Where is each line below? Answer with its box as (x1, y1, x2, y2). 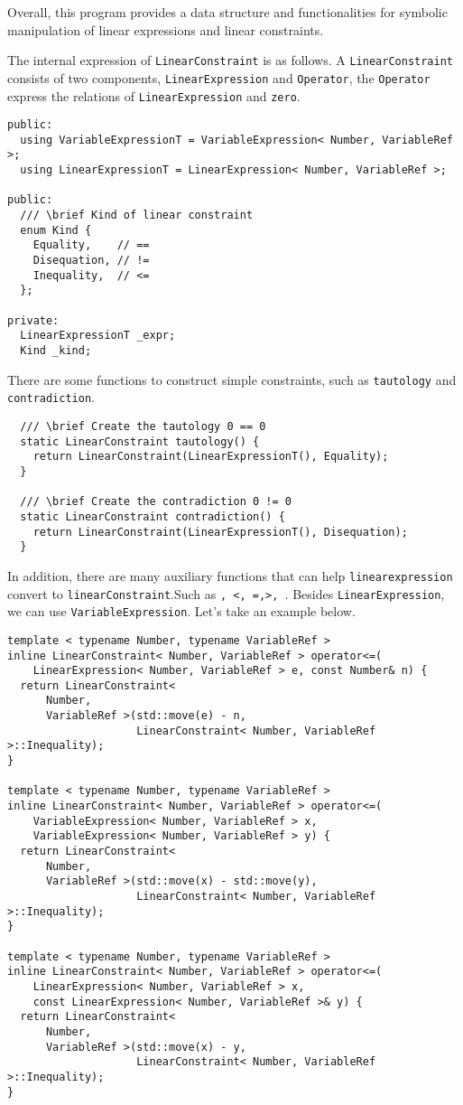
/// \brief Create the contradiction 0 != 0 (20, 495, 292, 509)
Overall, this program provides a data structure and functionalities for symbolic (7, 3, 448, 21)
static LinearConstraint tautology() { (20, 435, 260, 448)
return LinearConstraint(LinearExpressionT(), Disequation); (32, 525, 408, 538)
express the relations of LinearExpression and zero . (7, 86, 301, 105)
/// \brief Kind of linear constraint (20, 209, 254, 222)
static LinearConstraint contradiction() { (20, 510, 285, 523)
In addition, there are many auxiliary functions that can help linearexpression (7, 566, 453, 585)
